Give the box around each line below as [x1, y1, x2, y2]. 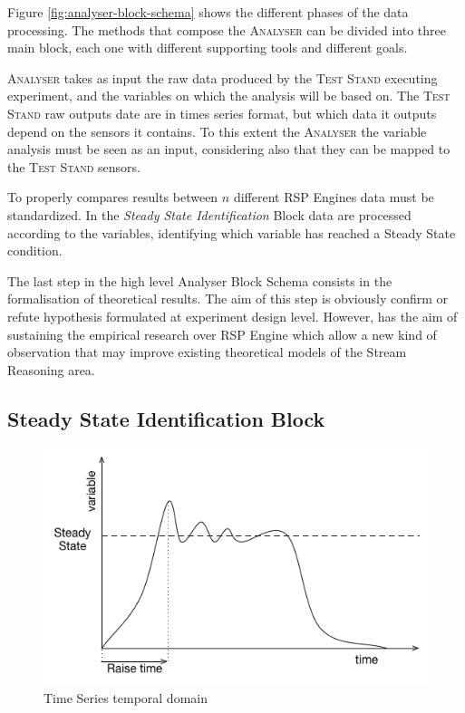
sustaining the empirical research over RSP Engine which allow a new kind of [7, 324, 437, 343]
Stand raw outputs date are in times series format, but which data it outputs [7, 103, 437, 122]
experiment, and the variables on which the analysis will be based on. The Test [7, 86, 450, 105]
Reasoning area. [7, 360, 95, 379]
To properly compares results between [7, 188, 218, 207]
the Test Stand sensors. [7, 157, 140, 176]
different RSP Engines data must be [233, 188, 434, 207]
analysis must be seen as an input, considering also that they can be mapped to [7, 140, 450, 159]
